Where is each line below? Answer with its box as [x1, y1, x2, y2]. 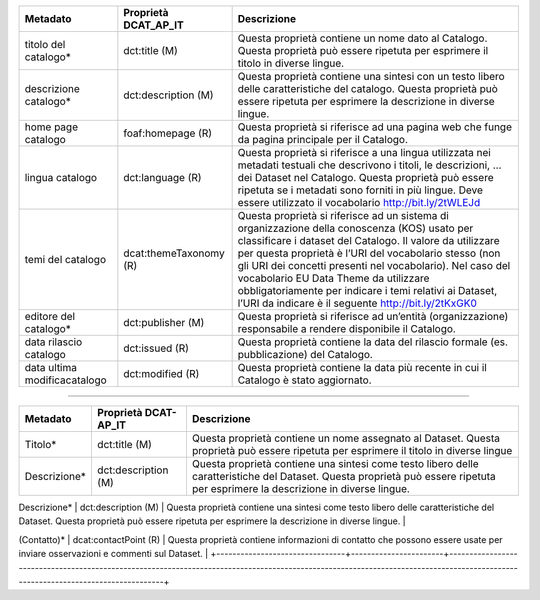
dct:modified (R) [123, 367, 200, 380]
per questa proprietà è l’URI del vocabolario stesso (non [237, 246, 501, 260]
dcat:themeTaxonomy [123, 246, 225, 260]
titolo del [24, 38, 66, 51]
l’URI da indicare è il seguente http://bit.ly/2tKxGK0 [237, 296, 477, 310]
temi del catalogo [24, 253, 107, 266]
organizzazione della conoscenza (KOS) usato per [237, 221, 474, 235]
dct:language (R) [123, 171, 202, 184]
